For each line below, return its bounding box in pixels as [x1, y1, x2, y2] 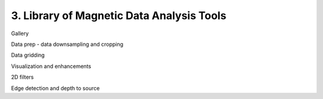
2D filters [11, 73, 34, 81]
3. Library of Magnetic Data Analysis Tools [11, 9, 227, 22]
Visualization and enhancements [11, 63, 92, 70]
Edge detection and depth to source [11, 84, 100, 92]
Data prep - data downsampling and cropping [11, 41, 124, 48]
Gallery [11, 30, 29, 37]
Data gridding [11, 51, 45, 59]
